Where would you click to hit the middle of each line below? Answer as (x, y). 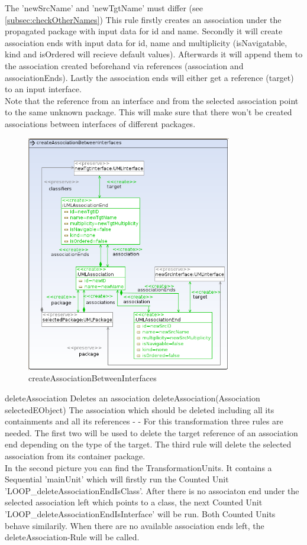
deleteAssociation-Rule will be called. (72, 537)
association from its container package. (75, 455)
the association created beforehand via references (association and (124, 65)
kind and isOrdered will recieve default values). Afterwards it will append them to (154, 54)
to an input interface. (43, 89)
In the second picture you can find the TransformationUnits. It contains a (138, 467)
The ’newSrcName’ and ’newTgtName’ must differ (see (104, 8)
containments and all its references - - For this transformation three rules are (144, 421)
